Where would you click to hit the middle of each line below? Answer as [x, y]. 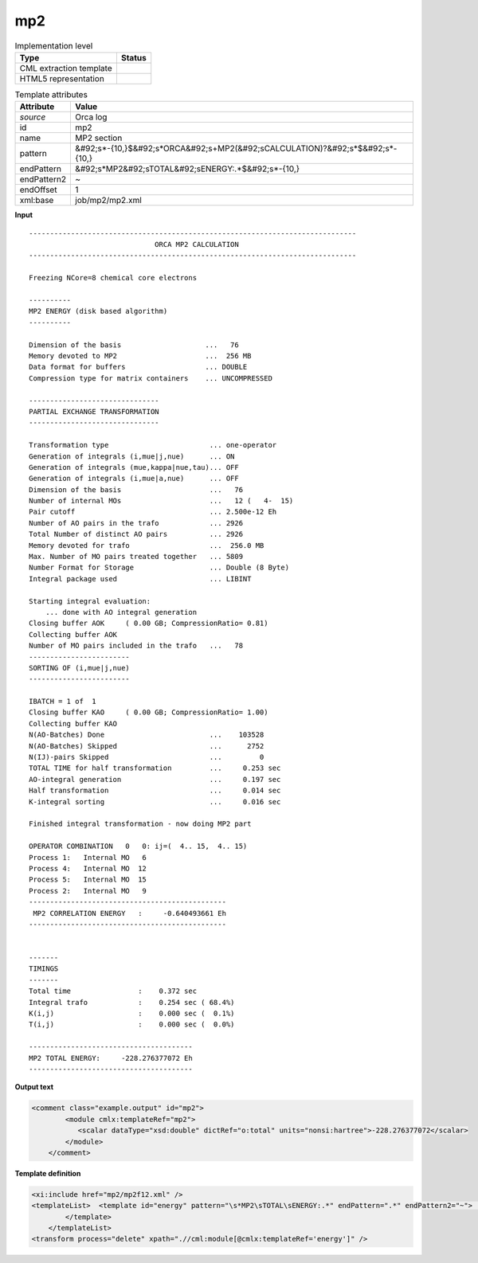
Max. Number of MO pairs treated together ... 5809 [136, 557]
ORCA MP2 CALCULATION [196, 244]
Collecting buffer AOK [73, 634]
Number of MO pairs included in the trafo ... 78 [136, 646]
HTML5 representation [62, 78]
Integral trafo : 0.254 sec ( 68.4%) [132, 1002]
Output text [34, 1087]
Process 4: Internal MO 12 [88, 868]
